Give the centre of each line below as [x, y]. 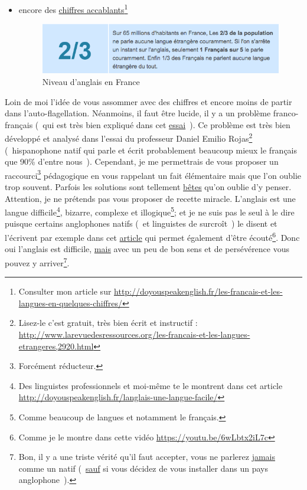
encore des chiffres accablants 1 [73, 9]
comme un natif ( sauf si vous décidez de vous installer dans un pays [143, 468]
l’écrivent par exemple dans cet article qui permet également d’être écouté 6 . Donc [152, 236]
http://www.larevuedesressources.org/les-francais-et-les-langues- [134, 334]
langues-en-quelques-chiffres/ [71, 303]
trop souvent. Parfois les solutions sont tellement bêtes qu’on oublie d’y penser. [148, 187]
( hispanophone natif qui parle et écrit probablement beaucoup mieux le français [151, 150]
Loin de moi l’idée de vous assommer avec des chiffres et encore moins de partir [148, 101]
